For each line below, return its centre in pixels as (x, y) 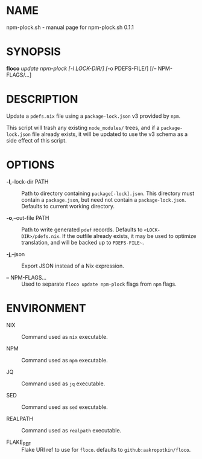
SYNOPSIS (34, 52)
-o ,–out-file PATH (28, 217)
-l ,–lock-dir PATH (27, 181)
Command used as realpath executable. (71, 430)
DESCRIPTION (42, 99)
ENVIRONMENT (46, 308)
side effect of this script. (37, 140)
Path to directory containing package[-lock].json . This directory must (108, 193)
